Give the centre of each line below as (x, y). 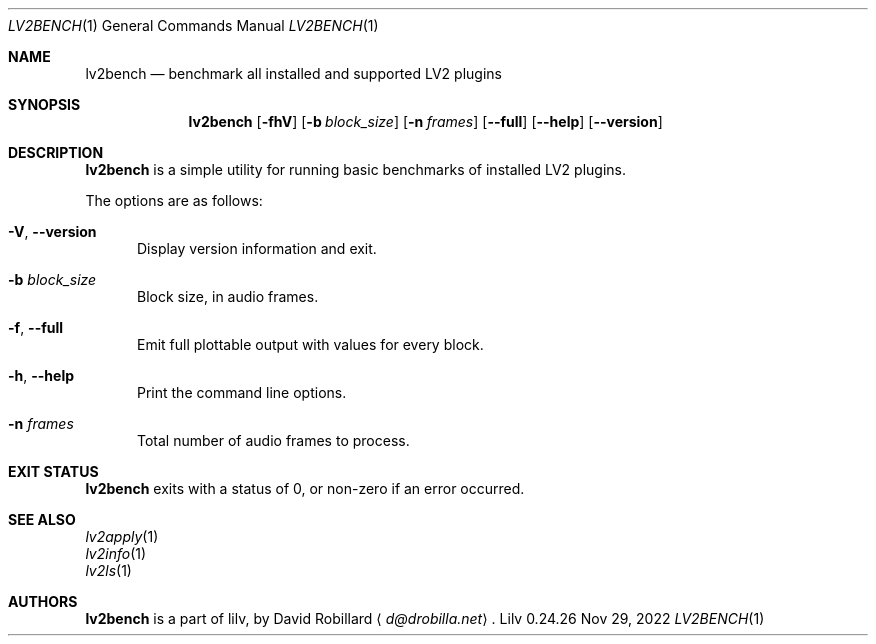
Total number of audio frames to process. (273, 440)
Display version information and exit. (257, 248)
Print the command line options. (242, 392)
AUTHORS (43, 601)
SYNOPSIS (44, 104)
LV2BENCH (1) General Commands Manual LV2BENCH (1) (193, 25)
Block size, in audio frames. (228, 296)
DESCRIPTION (56, 152)
